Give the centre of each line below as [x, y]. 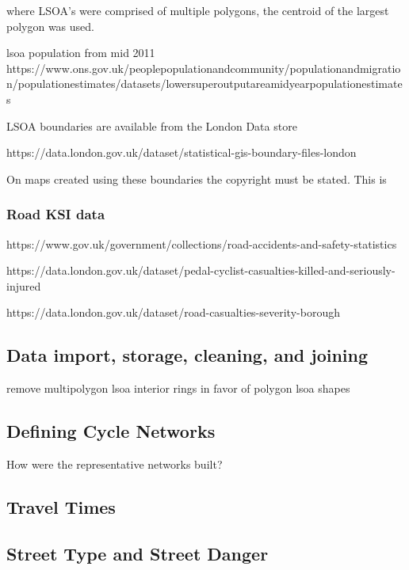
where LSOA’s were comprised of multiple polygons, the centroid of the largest [198, 10]
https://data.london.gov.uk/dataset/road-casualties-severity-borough [173, 312]
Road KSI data [56, 214]
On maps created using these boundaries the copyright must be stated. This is [197, 179]
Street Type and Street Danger [138, 553]
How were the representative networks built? [115, 464]
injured [24, 285]
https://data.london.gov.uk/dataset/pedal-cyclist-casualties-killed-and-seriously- [201, 270]
